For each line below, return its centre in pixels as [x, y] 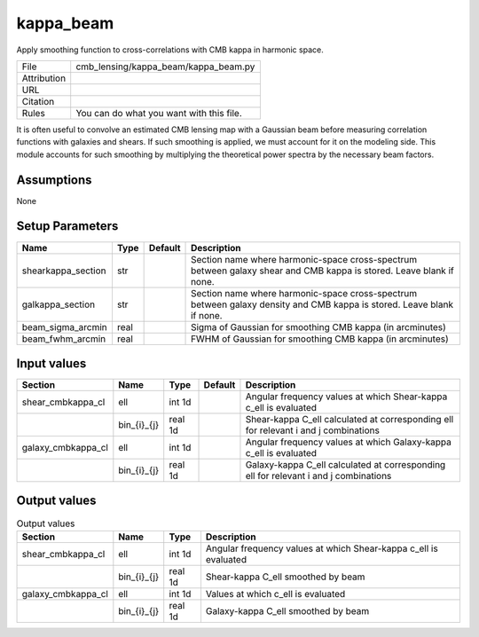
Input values [51, 363]
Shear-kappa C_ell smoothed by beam [285, 577]
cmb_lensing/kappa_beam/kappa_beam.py [165, 67]
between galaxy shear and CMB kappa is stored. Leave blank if [322, 271]
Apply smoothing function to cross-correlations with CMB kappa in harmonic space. [170, 50]
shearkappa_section [64, 271]
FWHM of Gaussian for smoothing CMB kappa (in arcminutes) [320, 339]
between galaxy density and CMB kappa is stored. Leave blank [322, 304]
